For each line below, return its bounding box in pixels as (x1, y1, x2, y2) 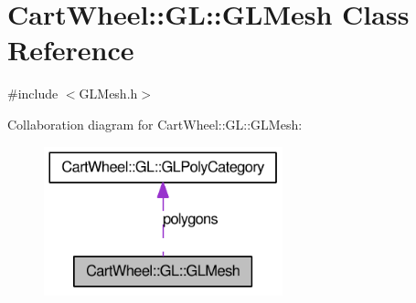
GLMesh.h (79, 84, 138, 103)
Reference (7, 31, 134, 68)
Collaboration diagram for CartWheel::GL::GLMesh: (7, 114, 303, 133)
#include (7, 84, 59, 103)
